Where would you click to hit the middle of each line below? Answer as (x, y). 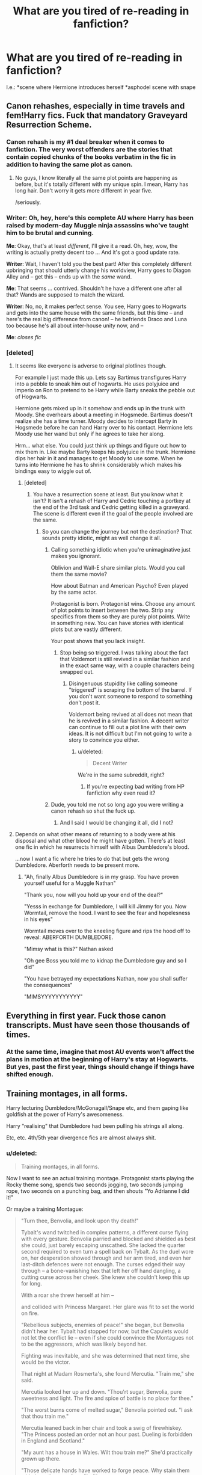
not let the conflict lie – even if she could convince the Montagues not (107, 1337)
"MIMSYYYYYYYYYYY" (53, 997)
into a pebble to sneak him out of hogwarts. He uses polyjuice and (97, 384)
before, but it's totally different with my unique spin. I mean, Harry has (102, 184)
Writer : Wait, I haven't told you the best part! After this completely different (99, 263)
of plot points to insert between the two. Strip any (112, 610)
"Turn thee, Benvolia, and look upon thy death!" (80, 1221)
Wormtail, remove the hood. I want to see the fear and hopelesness (107, 913)
